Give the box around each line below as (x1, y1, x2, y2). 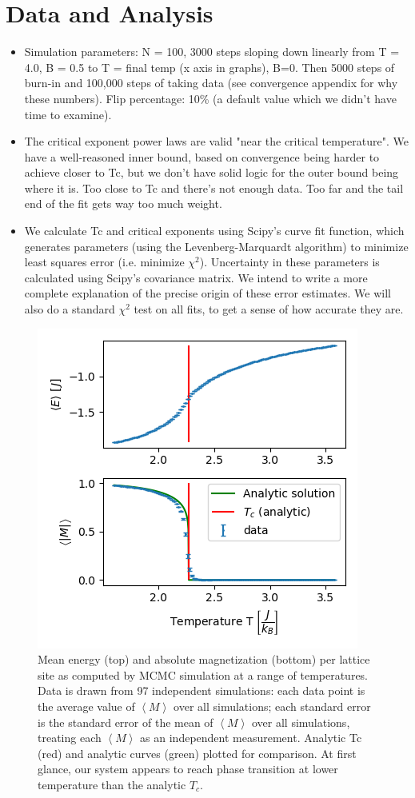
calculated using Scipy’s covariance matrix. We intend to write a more (24, 269, 368, 285)
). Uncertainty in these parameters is (199, 253, 380, 270)
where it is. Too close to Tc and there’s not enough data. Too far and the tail (24, 179, 404, 196)
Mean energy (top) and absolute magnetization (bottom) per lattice (38, 651, 370, 668)
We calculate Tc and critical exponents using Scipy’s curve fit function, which (24, 222, 405, 239)
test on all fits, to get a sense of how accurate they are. (134, 301, 404, 317)
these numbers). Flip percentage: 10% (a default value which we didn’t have (24, 90, 397, 106)
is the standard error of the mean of (38, 713, 213, 730)
